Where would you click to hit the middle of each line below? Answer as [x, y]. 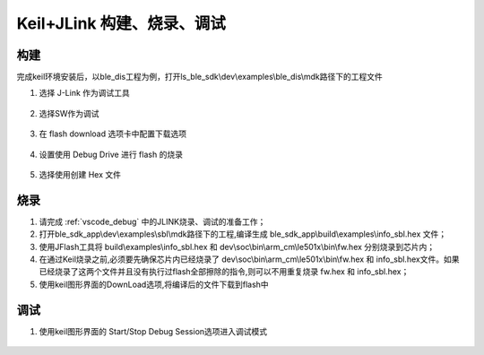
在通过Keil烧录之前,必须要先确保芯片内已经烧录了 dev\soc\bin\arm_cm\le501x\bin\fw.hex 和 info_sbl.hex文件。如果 [249, 259]
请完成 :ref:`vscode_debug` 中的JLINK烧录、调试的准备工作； [152, 221]
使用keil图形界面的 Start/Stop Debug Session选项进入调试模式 [153, 331]
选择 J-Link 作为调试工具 [84, 93]
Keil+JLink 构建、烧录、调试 [121, 23]
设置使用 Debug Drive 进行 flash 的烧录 [111, 154]
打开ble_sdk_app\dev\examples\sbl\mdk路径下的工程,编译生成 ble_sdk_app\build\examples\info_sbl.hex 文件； [243, 234]
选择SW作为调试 [69, 113]
